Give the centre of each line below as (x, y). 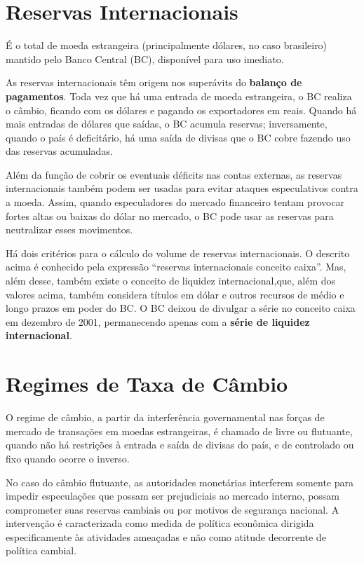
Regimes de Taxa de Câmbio (147, 384)
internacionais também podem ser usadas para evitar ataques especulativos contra (182, 188)
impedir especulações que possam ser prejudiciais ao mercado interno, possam (173, 496)
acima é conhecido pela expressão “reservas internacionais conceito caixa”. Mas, (176, 267)
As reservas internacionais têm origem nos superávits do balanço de (154, 82)
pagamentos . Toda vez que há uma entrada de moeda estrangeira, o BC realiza (179, 96)
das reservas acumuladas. (59, 151)
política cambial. (41, 550)
